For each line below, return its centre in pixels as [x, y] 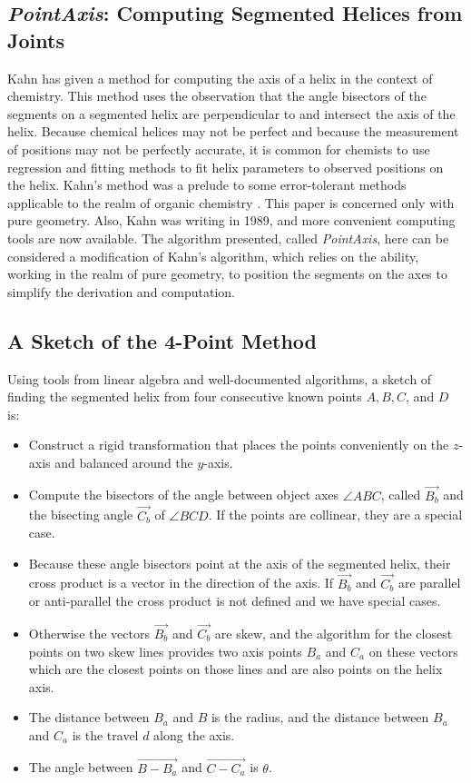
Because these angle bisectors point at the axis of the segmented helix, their [240, 563]
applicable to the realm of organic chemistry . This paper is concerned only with [231, 202]
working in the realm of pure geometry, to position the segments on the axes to [227, 274]
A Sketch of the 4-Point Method [162, 340]
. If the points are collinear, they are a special [335, 515]
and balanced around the [124, 462]
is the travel [105, 734]
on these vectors [413, 651]
